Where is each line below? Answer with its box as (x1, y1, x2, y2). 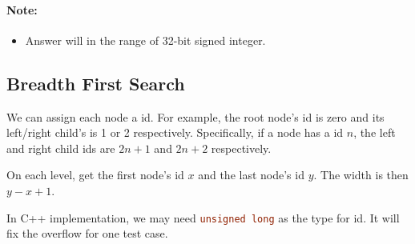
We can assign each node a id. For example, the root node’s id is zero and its (6, 108, 385, 125)
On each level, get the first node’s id (6, 166, 184, 183)
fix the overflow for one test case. (6, 225, 168, 242)
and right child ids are (6, 139, 115, 156)
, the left (353, 124, 396, 141)
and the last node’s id (198, 166, 304, 183)
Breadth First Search (6, 70, 185, 95)
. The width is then (313, 166, 409, 183)
